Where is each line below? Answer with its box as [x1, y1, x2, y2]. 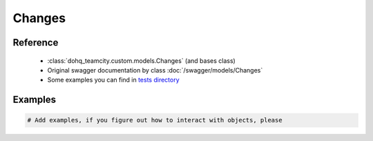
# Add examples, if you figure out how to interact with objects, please [27, 116, 283, 124]
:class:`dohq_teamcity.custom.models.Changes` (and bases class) [47, 56, 236, 65]
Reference [12, 37, 59, 48]
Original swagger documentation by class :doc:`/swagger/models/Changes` [47, 66, 263, 74]
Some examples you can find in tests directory [47, 76, 180, 84]
